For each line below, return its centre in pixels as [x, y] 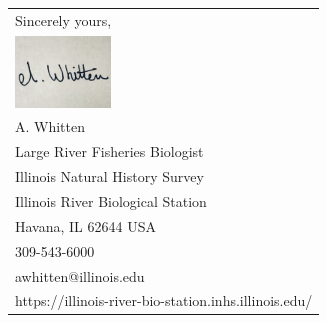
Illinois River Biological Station [111, 200]
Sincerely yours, [63, 19]
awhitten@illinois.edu [80, 275]
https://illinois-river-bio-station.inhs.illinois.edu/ [164, 300]
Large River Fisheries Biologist [109, 151]
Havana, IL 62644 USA [85, 225]
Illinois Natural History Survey [109, 176]
